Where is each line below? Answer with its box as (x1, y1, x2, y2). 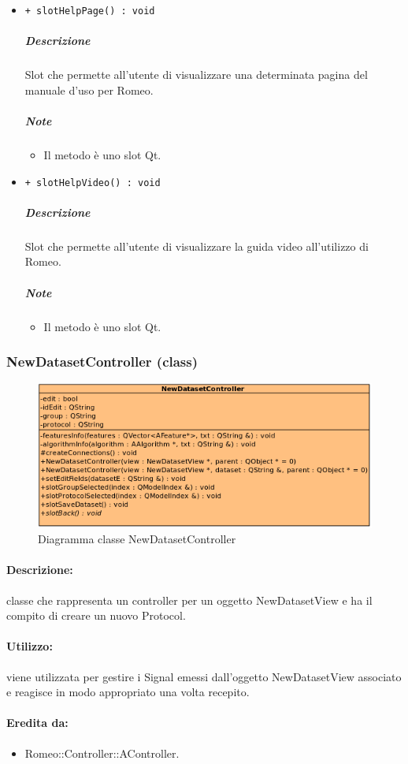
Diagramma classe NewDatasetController (38, 531, 236, 547)
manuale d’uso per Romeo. (24, 81, 154, 98)
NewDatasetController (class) (6, 352, 198, 371)
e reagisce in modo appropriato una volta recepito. (6, 684, 250, 700)
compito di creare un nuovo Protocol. (6, 607, 186, 624)
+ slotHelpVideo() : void (24, 177, 161, 188)
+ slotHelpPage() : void (24, 6, 155, 17)
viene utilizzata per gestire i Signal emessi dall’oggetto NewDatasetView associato (6, 668, 402, 684)
